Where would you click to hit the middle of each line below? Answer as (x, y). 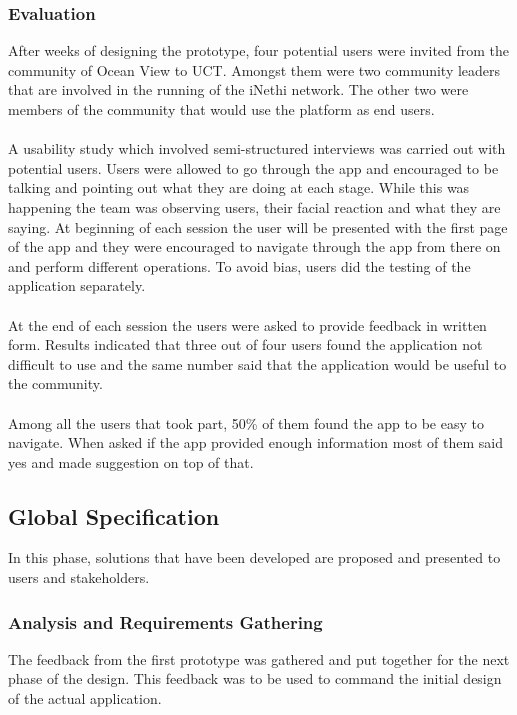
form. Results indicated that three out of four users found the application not (245, 344)
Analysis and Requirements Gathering (165, 621)
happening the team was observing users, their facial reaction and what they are (254, 206)
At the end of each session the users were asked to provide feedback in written (247, 324)
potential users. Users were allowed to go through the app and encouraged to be (253, 167)
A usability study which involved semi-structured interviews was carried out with (257, 148)
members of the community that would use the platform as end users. (221, 109)
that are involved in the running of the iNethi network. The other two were (238, 89)
